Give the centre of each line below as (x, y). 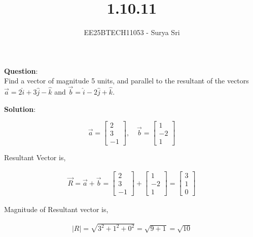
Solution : (20, 109)
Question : (21, 70)
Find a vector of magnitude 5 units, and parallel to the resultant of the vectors (126, 81)
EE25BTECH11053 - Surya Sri (132, 32)
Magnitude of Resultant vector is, (56, 209)
